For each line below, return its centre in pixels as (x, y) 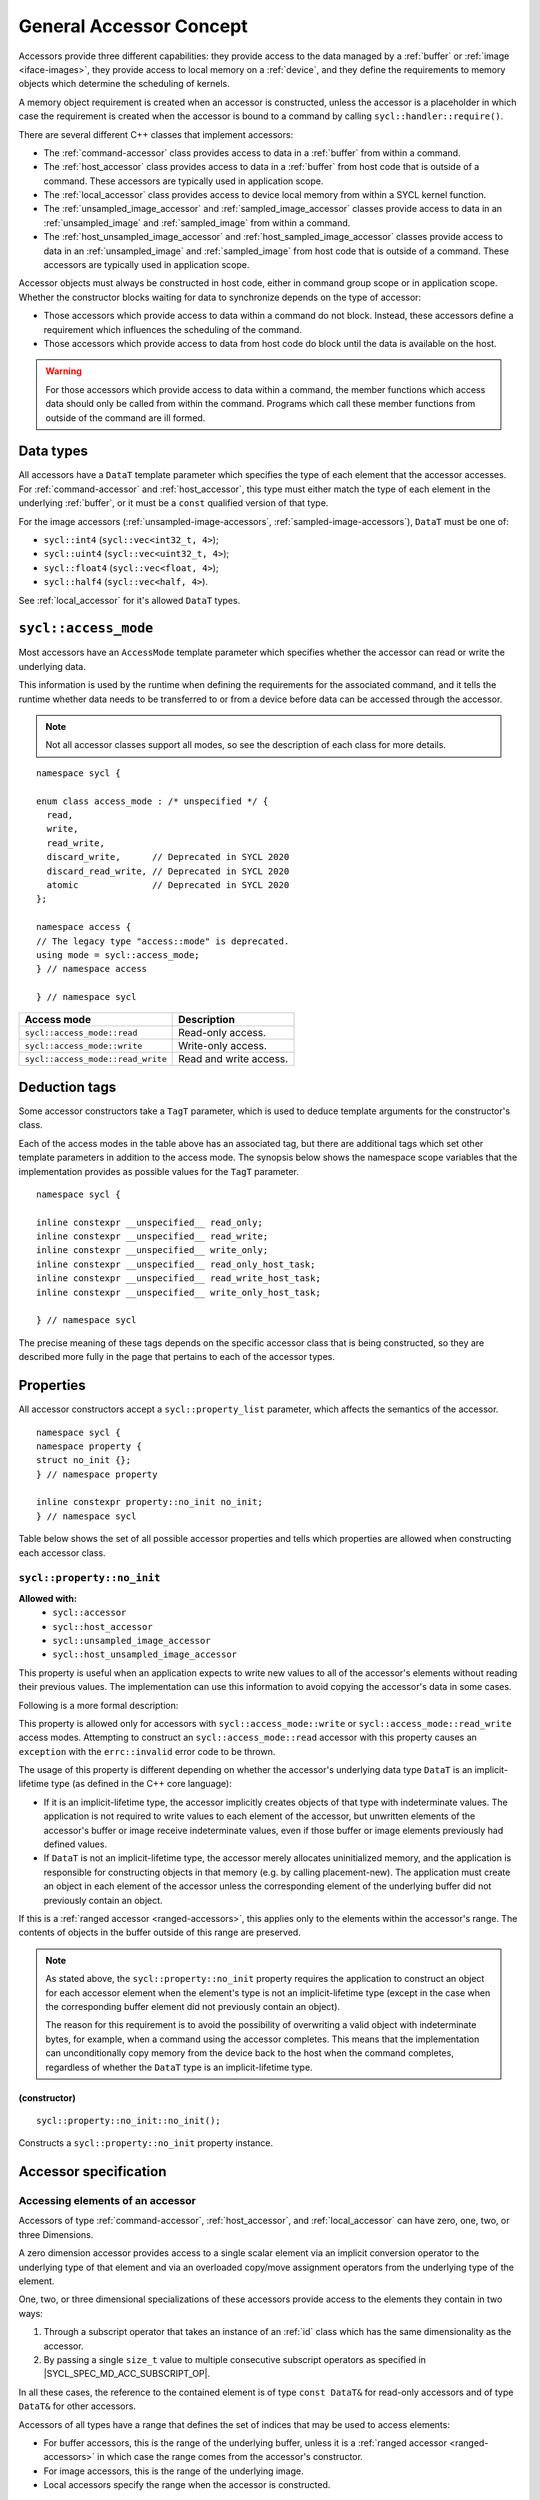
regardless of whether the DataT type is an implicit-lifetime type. (179, 2067)
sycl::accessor (89, 1613)
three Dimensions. (56, 2234)
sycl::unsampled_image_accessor (131, 1640)
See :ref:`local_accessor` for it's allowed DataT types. (129, 600)
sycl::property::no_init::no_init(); (129, 2120)
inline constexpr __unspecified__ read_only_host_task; (176, 1264)
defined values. (75, 1844)
